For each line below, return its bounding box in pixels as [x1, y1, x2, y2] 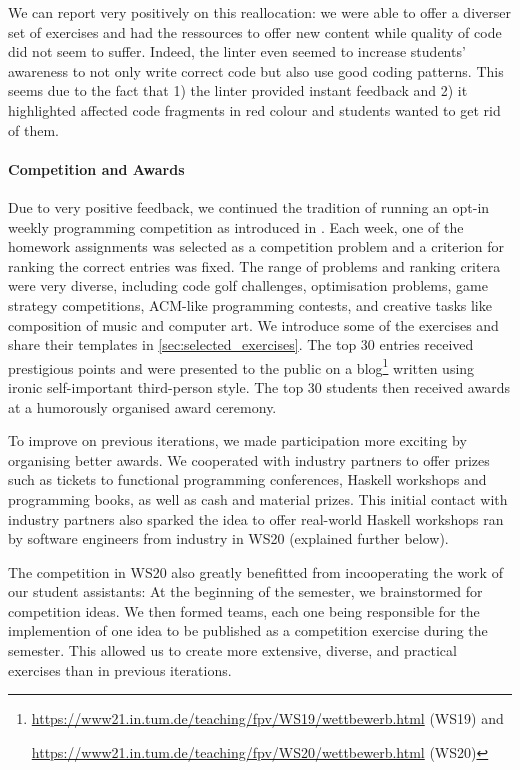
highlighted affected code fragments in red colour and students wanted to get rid [8, 99, 501, 120]
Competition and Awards [8, 158, 185, 179]
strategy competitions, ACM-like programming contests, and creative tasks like [8, 294, 492, 315]
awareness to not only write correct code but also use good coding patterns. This [8, 60, 504, 81]
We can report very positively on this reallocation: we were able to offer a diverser [8, 2, 511, 22]
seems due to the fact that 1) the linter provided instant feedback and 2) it [8, 80, 468, 101]
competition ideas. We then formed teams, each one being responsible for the [8, 600, 480, 621]
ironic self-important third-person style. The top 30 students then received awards [8, 376, 510, 397]
